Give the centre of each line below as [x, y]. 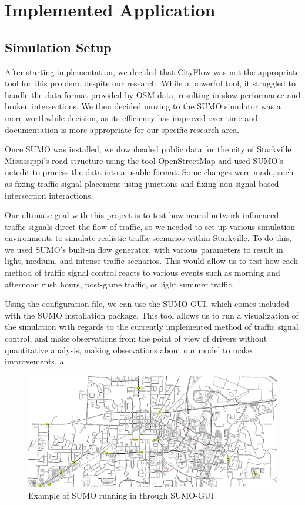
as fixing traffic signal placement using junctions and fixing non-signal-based [142, 183]
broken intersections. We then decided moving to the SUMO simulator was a [143, 106]
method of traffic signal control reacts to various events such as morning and [143, 272]
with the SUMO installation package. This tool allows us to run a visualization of [152, 315]
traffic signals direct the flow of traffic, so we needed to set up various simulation [150, 226]
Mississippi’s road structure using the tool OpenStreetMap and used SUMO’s [144, 160]
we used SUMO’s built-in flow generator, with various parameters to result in [144, 249]
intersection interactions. [49, 195]
